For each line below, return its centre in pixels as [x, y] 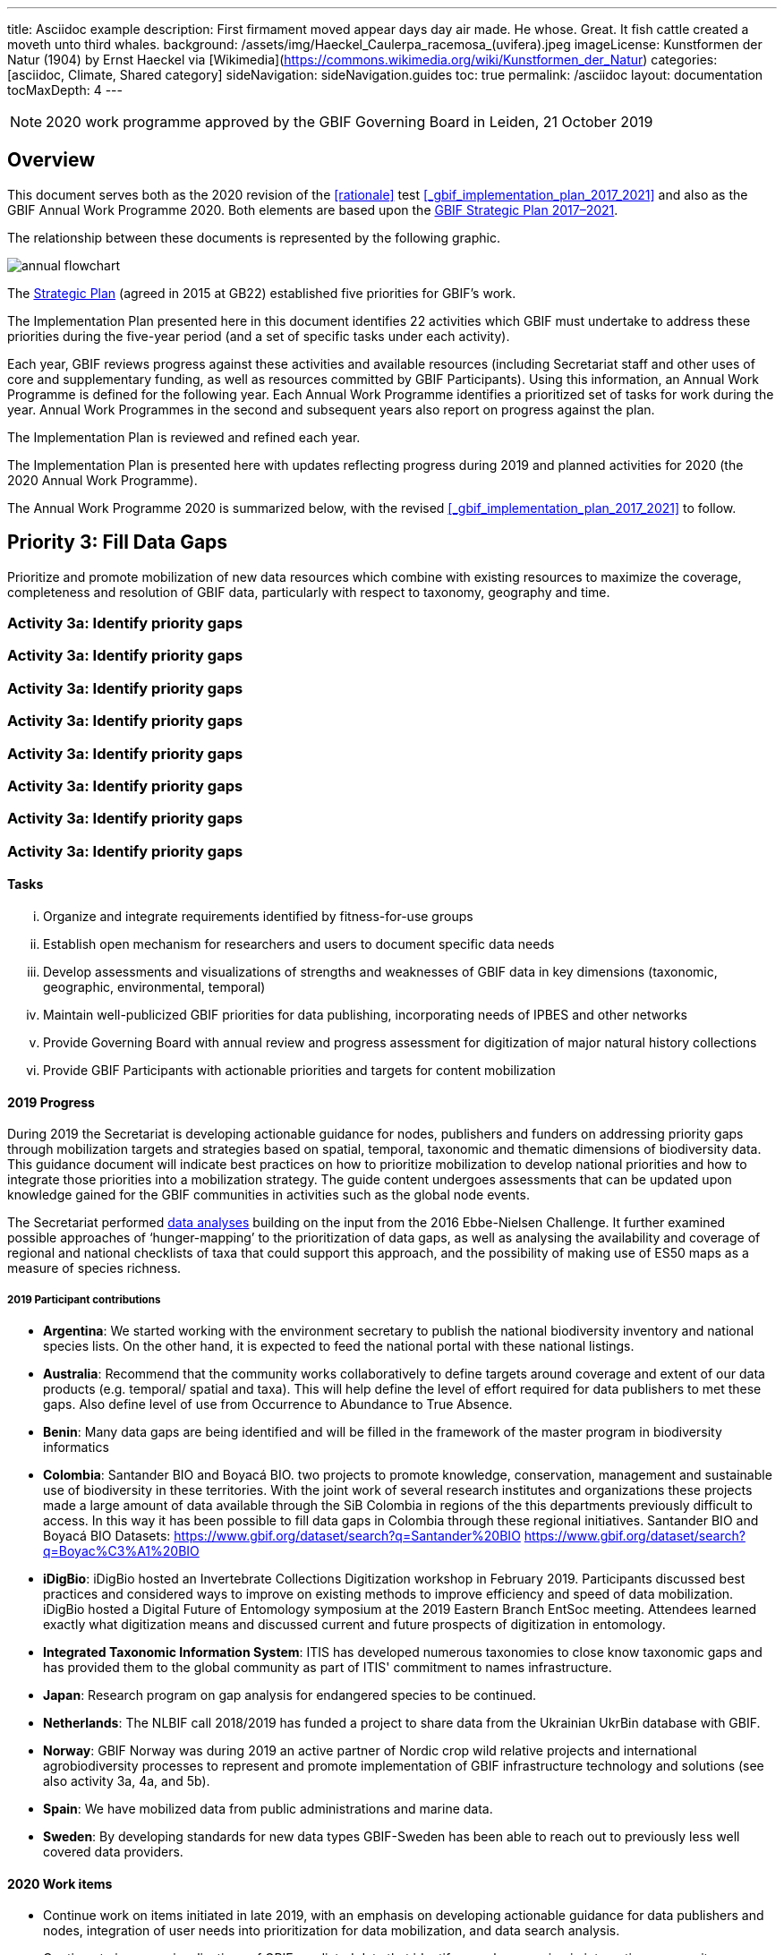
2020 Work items [60, 1883]
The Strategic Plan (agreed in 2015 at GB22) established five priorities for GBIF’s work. [262, 293]
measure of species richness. [94, 1268]
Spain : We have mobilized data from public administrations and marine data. [268, 1808]
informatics [76, 1447]
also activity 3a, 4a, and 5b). [127, 1780]
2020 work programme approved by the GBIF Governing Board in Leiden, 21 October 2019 [349, 122]
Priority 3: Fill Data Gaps [118, 542]
